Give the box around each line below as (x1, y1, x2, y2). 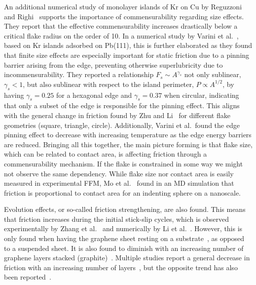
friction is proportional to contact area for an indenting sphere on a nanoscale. (4, 187, 241, 198)
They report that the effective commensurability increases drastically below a (4, 21, 238, 31)
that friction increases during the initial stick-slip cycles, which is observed (4, 213, 229, 224)
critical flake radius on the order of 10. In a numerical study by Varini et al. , (4, 30, 239, 41)
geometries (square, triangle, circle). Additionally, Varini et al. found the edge (4, 120, 240, 130)
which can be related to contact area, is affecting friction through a (4, 149, 207, 159)
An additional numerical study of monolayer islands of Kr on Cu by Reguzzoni (4, 1, 242, 11)
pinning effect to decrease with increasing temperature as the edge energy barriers (4, 129, 252, 140)
